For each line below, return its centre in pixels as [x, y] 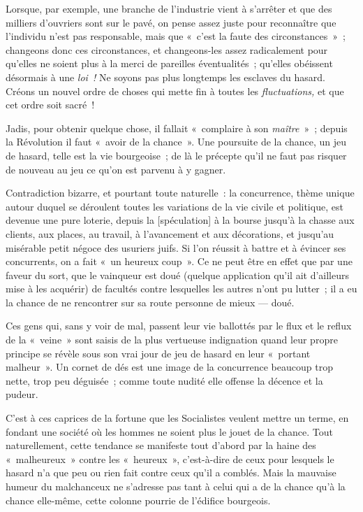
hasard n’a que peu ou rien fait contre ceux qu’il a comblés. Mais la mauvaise [171, 472]
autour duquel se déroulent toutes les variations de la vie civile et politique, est [175, 206]
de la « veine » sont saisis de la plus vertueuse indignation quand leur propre [172, 340]
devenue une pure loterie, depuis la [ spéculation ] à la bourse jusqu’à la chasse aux [180, 220]
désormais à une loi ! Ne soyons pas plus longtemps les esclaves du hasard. [165, 77]
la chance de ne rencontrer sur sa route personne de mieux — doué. [150, 302]
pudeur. [22, 394]
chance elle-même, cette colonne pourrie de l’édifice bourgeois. [138, 500]
